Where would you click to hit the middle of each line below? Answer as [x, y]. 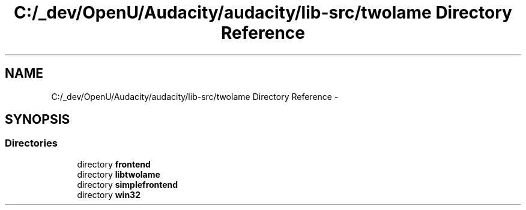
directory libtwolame [119, 174]
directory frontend [114, 164]
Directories [31, 143]
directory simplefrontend [128, 184]
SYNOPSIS [38, 120]
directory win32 [109, 194]
